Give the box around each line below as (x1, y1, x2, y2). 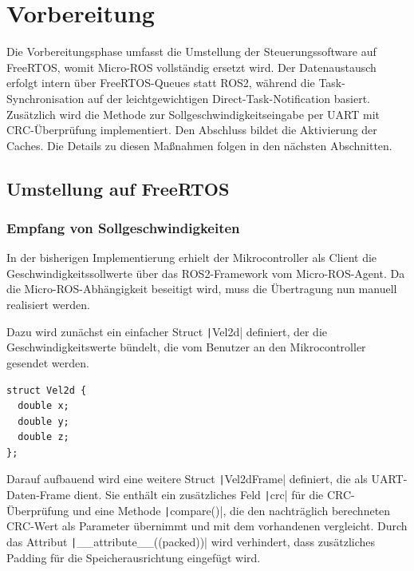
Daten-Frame (6, 486, 71, 503)
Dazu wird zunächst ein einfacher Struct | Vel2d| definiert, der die (6, 323, 328, 339)
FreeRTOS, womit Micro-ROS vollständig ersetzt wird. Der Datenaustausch (6, 58, 377, 75)
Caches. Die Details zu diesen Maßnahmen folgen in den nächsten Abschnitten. (6, 137, 392, 153)
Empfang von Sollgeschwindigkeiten (6, 217, 240, 237)
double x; (18, 400, 69, 412)
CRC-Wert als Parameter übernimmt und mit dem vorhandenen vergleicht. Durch (6, 517, 408, 534)
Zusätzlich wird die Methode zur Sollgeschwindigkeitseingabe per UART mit (6, 105, 380, 122)
